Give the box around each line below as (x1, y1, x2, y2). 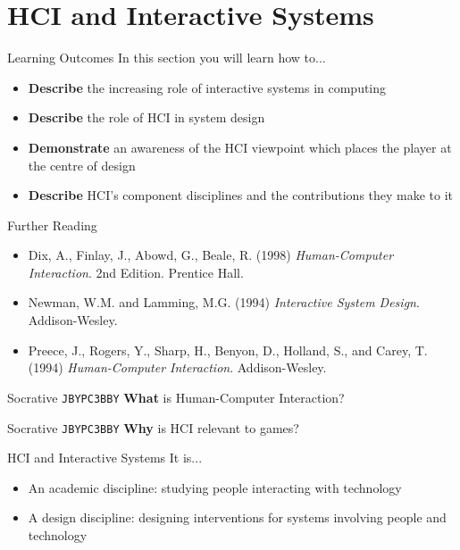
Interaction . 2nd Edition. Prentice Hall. (28, 262, 244, 281)
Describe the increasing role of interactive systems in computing (28, 78, 387, 96)
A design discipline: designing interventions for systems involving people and (28, 508, 447, 527)
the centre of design (28, 155, 136, 174)
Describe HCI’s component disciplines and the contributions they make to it (28, 186, 454, 204)
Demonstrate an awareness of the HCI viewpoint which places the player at (28, 137, 452, 156)
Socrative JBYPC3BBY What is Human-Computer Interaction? (7, 387, 345, 406)
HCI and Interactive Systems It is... (7, 448, 203, 467)
